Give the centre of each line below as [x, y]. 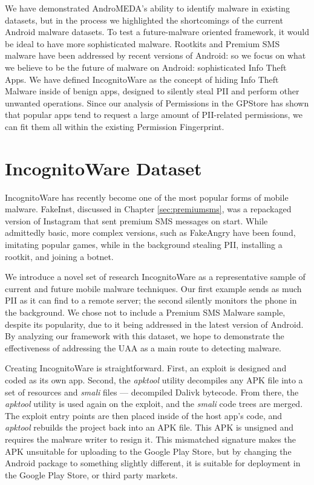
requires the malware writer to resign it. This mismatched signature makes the [150, 439]
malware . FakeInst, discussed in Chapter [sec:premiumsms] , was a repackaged [148, 209]
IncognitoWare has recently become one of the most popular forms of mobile [147, 197]
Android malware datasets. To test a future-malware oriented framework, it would [157, 32]
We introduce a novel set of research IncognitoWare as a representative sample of [155, 277]
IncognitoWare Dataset [103, 168]
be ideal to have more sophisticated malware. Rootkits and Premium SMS [142, 43]
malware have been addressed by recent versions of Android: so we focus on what [155, 55]
